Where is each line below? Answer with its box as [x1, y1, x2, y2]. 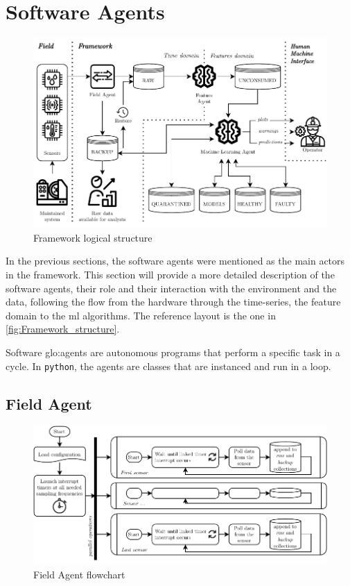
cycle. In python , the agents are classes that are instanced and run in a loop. [6, 358, 331, 373]
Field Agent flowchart [33, 567, 125, 581]
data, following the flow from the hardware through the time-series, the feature [6, 294, 341, 309]
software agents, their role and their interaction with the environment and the [6, 281, 337, 295]
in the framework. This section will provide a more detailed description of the [6, 267, 335, 281]
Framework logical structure [33, 230, 152, 244]
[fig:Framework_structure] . [6, 321, 120, 336]
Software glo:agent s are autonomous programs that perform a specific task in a [6, 344, 340, 359]
